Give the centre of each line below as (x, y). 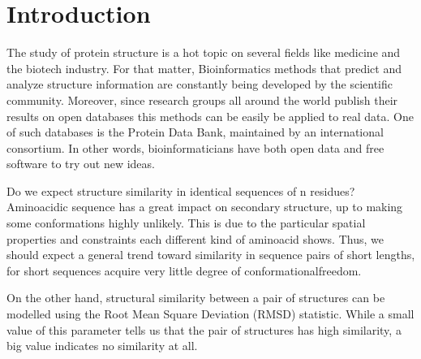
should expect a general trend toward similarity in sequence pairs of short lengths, (211, 255)
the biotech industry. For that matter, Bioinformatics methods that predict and (204, 68)
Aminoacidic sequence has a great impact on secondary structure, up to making (205, 207)
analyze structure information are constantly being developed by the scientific (200, 84)
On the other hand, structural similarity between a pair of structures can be (196, 298)
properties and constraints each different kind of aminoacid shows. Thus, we (195, 238)
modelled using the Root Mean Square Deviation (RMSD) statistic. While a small (210, 314)
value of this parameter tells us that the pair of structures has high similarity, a (204, 329)
